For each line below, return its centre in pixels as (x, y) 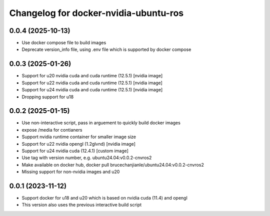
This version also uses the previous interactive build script (82, 205)
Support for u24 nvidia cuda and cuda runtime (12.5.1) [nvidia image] (92, 90)
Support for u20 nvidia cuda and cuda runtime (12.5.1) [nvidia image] (92, 76)
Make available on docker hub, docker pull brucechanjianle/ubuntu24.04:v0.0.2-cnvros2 (113, 165)
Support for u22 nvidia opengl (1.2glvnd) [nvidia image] (79, 144)
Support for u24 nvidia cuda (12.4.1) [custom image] (75, 151)
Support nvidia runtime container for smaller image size (79, 137)
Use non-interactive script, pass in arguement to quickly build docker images (101, 123)
